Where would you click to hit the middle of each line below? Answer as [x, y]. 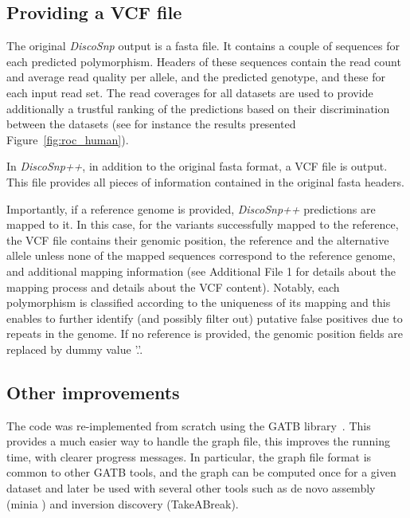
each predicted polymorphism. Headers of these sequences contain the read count [204, 61]
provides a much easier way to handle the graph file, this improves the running [198, 441]
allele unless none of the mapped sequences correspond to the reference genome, [201, 255]
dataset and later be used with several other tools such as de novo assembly [191, 488]
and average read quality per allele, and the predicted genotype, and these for [196, 77]
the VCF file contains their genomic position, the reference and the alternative [198, 239]
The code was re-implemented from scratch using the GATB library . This [189, 425]
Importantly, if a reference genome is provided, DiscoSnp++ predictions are [191, 208]
